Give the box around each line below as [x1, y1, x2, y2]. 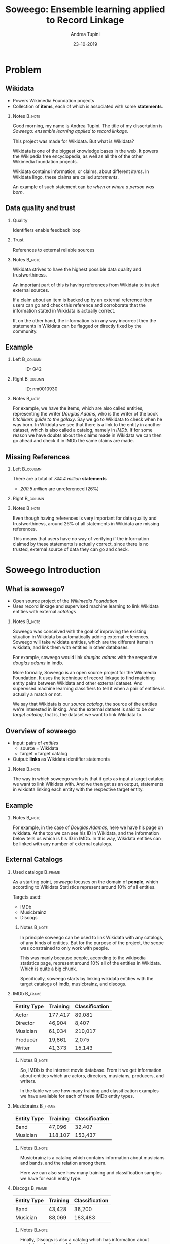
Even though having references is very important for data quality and [12, 515, 157, 521]
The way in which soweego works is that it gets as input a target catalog [12, 776, 164, 782]
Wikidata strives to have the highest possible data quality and [12, 266, 141, 272]
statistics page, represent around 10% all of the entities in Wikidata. [20, 960, 161, 966]
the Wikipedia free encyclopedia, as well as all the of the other [12, 153, 143, 159]
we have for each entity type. [20, 1175, 82, 1181]
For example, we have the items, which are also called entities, [12, 405, 144, 411]
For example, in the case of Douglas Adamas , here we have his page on [12, 824, 163, 831]
